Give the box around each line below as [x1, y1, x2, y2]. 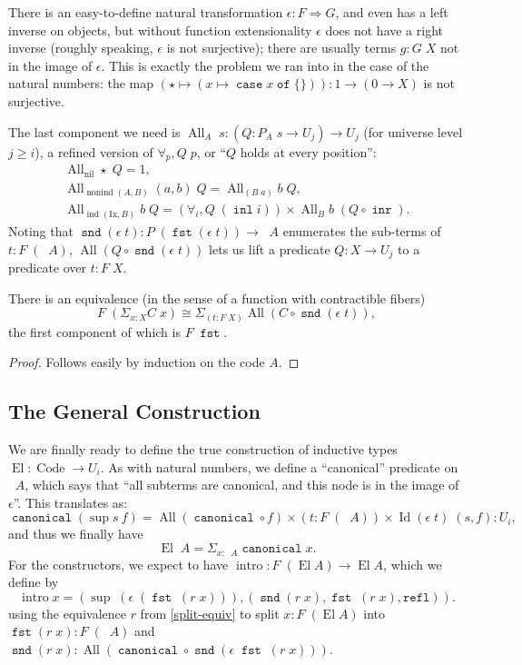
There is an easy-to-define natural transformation [8, 3, 283, 21]
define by [8, 572, 59, 591]
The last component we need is [8, 122, 181, 141]
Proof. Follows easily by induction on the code [8, 352, 265, 372]
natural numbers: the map [8, 74, 154, 93]
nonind [86, 188, 113, 198]
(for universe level [363, 122, 463, 141]
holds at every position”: [240, 142, 377, 161]
